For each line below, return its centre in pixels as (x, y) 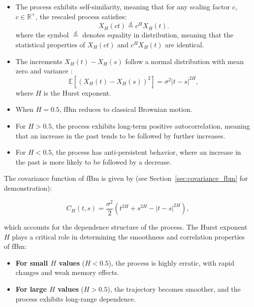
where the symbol (42, 35)
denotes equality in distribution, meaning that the (158, 35)
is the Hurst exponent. (77, 92)
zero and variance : (44, 71)
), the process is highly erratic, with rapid (171, 262)
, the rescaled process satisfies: (81, 16)
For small (32, 262)
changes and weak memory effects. (67, 272)
